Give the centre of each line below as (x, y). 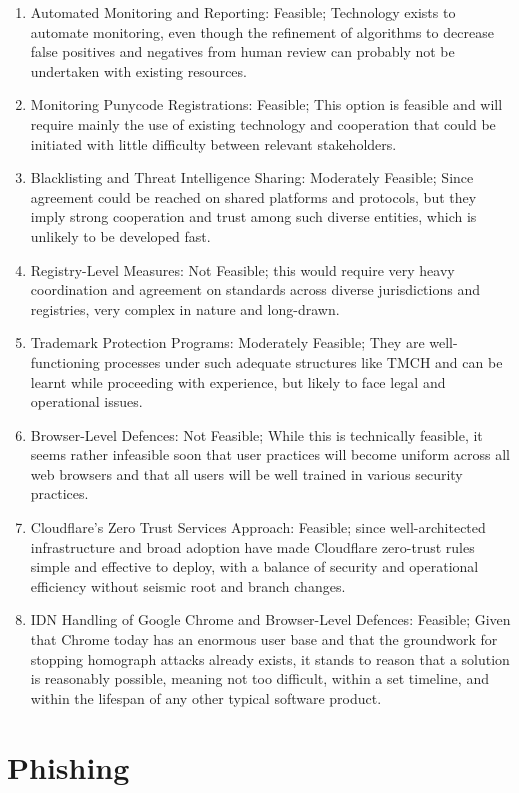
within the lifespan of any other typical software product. (206, 697)
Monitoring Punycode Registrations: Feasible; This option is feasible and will (266, 104)
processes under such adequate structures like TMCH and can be (303, 361)
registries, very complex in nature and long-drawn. (185, 308)
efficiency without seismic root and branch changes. (188, 585)
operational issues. (86, 401)
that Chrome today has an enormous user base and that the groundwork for (264, 639)
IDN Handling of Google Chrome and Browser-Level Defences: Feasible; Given (270, 619)
